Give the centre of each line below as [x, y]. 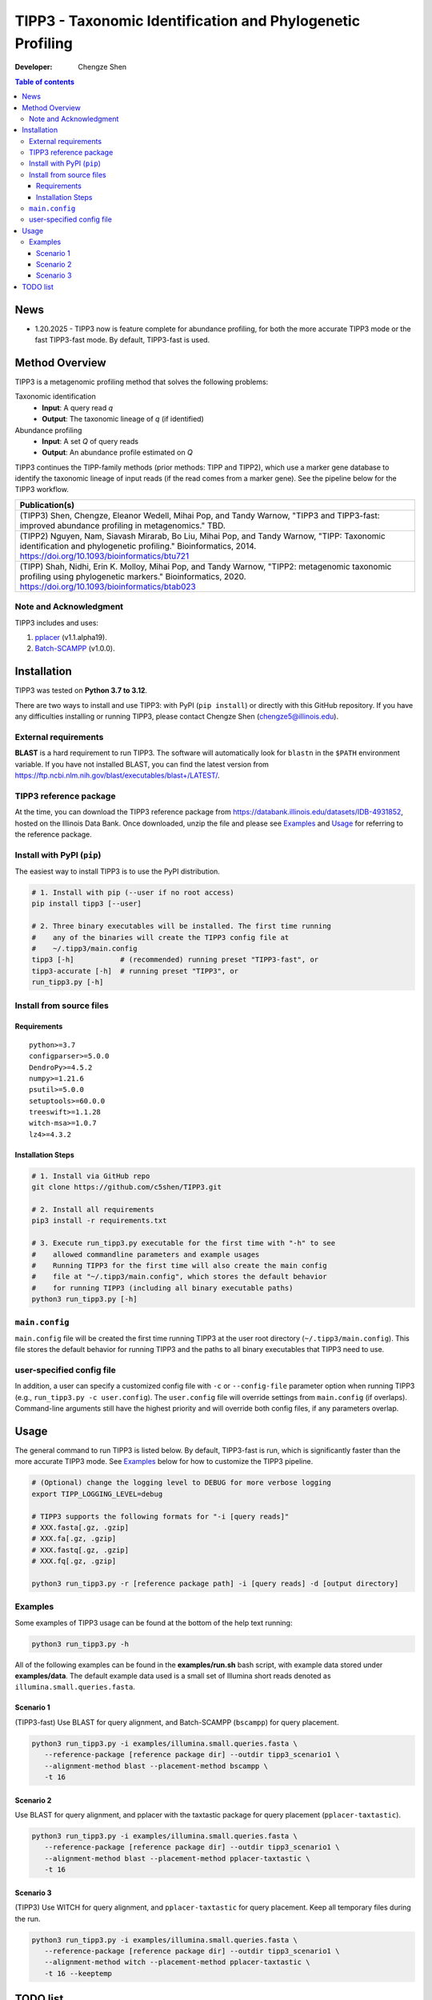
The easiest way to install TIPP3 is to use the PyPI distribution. [117, 871]
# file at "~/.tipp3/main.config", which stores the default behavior [179, 1277]
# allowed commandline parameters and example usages [146, 1254]
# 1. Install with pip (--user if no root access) [133, 893]
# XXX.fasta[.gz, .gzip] [80, 1528]
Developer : [34, 67]
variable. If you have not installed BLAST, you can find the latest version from [142, 764]
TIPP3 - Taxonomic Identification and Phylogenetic [187, 21]
